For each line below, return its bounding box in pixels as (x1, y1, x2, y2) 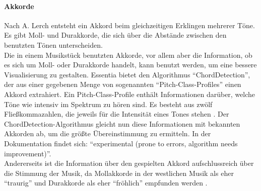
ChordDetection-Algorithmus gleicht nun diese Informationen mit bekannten (4, 118, 240, 129)
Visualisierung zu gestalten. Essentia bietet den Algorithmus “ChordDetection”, (4, 69, 250, 79)
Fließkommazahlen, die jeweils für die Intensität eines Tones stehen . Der (4, 109, 229, 119)
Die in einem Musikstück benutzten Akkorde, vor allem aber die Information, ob (4, 49, 252, 60)
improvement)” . (4, 148, 51, 158)
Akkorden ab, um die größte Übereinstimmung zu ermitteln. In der (4, 128, 211, 139)
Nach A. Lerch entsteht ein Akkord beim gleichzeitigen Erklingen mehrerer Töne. (4, 20, 255, 30)
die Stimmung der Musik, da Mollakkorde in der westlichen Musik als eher (4, 167, 234, 178)
